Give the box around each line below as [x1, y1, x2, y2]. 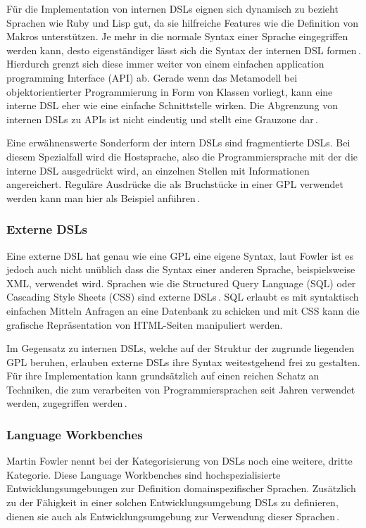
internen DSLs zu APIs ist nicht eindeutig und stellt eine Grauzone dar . [6, 111, 318, 126]
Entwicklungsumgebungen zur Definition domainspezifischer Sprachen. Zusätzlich [6, 481, 356, 496]
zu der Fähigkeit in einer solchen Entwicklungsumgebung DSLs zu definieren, [6, 495, 339, 510]
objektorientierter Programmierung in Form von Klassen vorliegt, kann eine [6, 84, 333, 99]
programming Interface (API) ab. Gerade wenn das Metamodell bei [6, 70, 298, 84]
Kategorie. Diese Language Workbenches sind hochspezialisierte [6, 467, 281, 482]
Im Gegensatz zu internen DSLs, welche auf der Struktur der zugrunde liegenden [6, 341, 355, 356]
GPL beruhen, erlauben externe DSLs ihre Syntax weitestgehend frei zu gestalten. [6, 354, 360, 369]
